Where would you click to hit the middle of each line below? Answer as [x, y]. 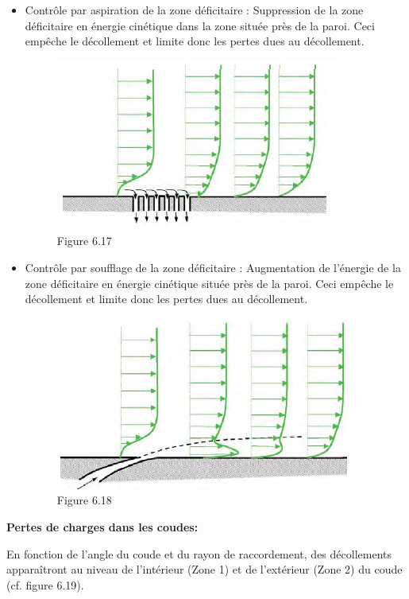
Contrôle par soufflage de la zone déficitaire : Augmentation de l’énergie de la [213, 267]
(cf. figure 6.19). [45, 584]
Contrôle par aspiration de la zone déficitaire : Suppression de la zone [194, 10]
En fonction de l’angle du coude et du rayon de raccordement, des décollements [199, 553]
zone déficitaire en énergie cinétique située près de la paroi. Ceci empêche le [209, 283]
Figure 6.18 [84, 500]
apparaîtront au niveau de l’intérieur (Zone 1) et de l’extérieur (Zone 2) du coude [204, 569]
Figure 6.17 [84, 241]
